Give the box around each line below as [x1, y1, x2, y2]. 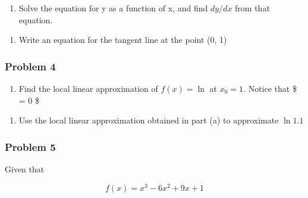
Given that [5, 163, 45, 175]
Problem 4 [5, 58, 56, 73]
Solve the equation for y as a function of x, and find [18, 2, 208, 14]
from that [235, 2, 270, 14]
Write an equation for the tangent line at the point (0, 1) [18, 33, 227, 46]
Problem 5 [5, 139, 56, 154]
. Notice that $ [243, 82, 297, 94]
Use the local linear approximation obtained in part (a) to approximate [18, 114, 279, 126]
